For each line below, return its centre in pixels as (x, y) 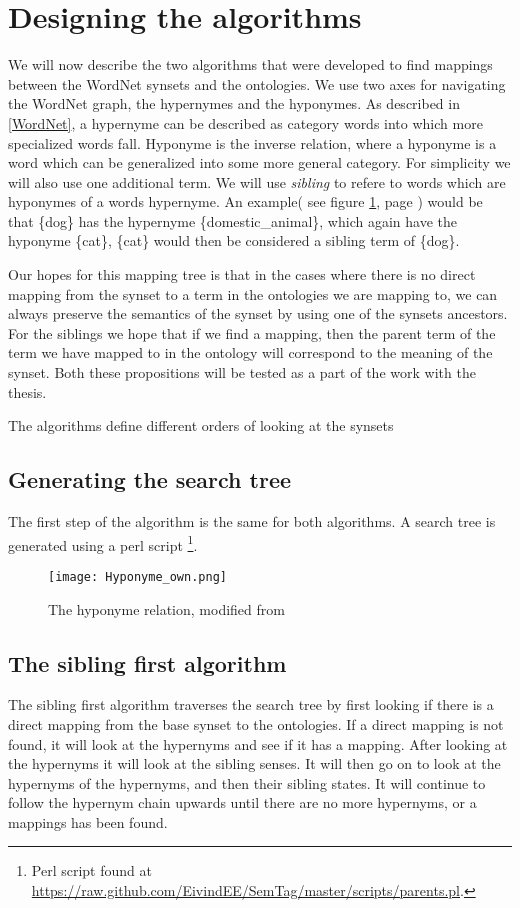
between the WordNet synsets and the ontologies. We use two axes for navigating (257, 83)
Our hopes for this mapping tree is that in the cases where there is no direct (242, 274)
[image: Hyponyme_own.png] (137, 576)
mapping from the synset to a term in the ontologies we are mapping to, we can (253, 293)
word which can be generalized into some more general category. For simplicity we (259, 162)
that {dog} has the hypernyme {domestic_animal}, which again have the (232, 220)
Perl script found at (91, 870)
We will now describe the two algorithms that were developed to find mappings (250, 64)
